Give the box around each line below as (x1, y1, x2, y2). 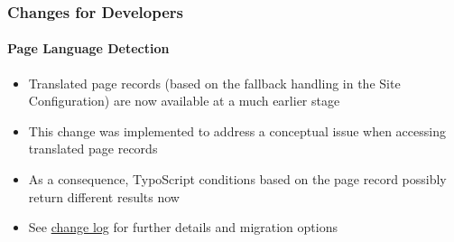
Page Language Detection (7, 39, 170, 58)
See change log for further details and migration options (28, 218, 338, 237)
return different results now (28, 187, 180, 206)
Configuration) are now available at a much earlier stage (28, 91, 340, 110)
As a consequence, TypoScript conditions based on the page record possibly (28, 170, 447, 189)
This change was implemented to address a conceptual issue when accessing (28, 121, 446, 140)
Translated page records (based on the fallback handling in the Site (28, 73, 401, 92)
